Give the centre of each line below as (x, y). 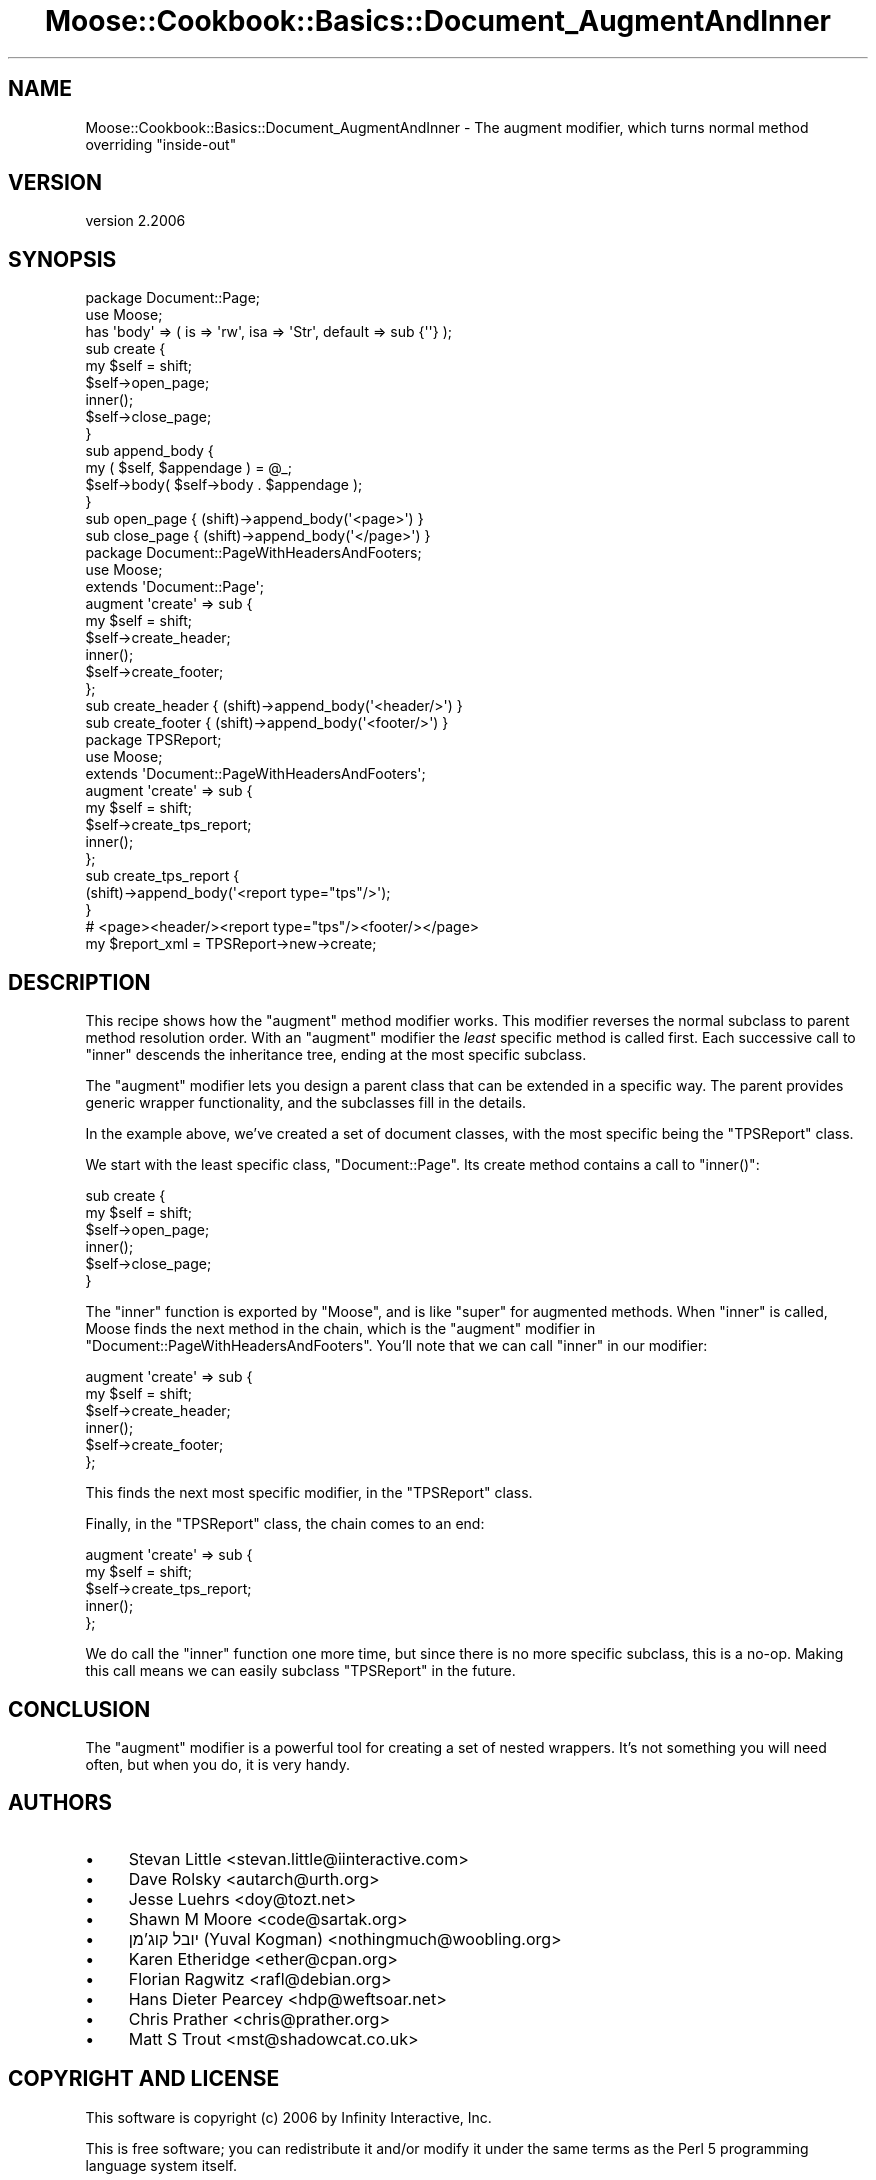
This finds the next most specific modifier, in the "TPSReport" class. (309, 1493)
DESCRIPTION (79, 982)
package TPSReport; (153, 740)
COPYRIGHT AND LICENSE (144, 2079)
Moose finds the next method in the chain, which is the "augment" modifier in (340, 1329)
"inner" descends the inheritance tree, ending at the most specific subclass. (336, 1055)
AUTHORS (60, 1803)
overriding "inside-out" (161, 144)
